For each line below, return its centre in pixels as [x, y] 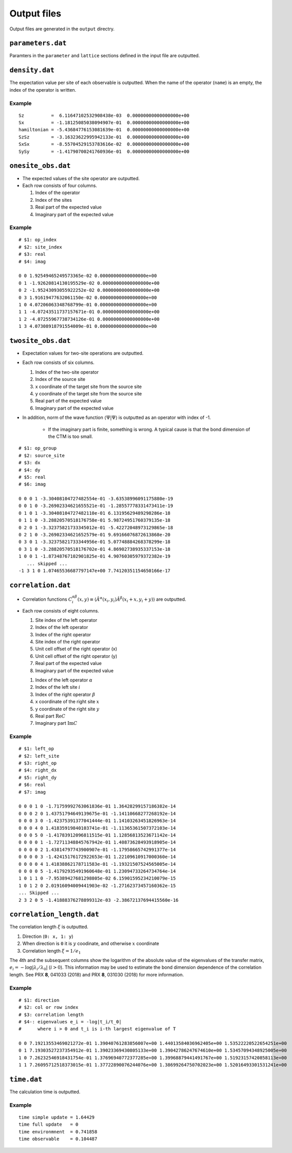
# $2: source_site [42, 455]
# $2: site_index [40, 247]
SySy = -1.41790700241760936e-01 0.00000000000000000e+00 [104, 151]
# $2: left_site [39, 756]
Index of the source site [60, 379]
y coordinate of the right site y [67, 709]
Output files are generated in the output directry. [62, 29]
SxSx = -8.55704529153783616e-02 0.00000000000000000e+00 [104, 144]
